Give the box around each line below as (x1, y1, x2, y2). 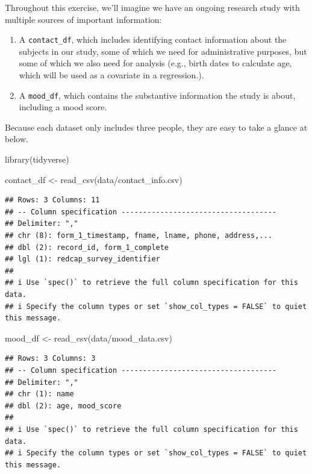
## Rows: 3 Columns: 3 (5, 354, 96, 363)
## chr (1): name (5, 390, 74, 399)
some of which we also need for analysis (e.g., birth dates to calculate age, (19, 57, 292, 69)
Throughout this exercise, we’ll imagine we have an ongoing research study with (5, 1, 300, 13)
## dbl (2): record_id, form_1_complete (5, 243, 169, 252)
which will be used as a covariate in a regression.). (19, 69, 204, 81)
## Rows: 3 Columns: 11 (5, 196, 100, 205)
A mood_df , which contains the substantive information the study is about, (19, 89, 296, 101)
